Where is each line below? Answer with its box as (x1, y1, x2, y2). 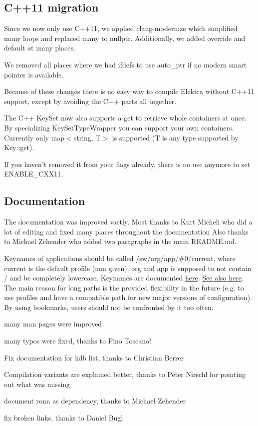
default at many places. (4, 42, 75, 53)
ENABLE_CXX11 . (4, 168, 63, 179)
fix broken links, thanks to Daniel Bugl (4, 412, 123, 423)
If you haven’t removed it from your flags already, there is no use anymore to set (4, 158, 251, 169)
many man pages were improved (4, 318, 102, 329)
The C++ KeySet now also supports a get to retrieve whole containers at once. (4, 112, 247, 123)
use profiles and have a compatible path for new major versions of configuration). (4, 292, 253, 302)
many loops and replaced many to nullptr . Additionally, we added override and (4, 32, 246, 43)
